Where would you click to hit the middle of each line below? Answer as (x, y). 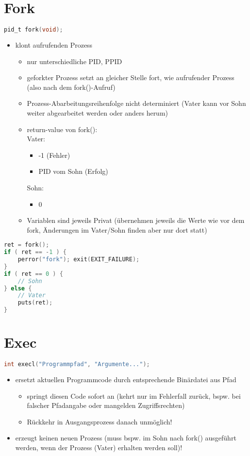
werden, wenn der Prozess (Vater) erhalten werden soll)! (99, 448)
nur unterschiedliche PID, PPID (75, 61)
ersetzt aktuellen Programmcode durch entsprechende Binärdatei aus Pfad (126, 380)
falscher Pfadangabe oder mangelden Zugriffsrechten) (106, 405)
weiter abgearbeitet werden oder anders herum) (98, 112)
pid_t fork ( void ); (33, 30)
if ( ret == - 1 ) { (35, 252)
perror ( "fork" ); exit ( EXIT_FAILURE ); (79, 260)
